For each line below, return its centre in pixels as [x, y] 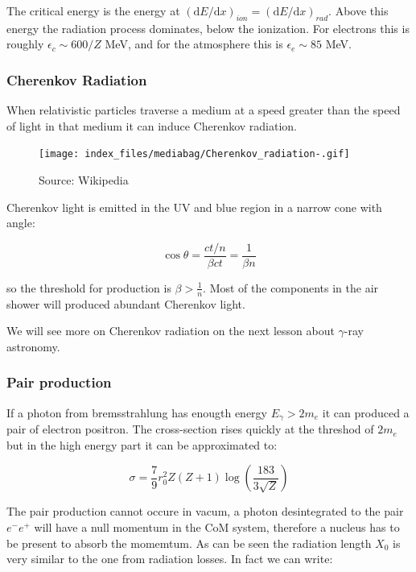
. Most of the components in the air [291, 287]
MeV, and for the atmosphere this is [194, 44]
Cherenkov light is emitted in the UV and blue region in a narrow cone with [194, 207]
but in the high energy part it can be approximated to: [142, 444]
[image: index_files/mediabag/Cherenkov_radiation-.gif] [194, 154]
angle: [21, 223]
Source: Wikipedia [84, 180]
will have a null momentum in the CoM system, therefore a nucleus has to [217, 526]
